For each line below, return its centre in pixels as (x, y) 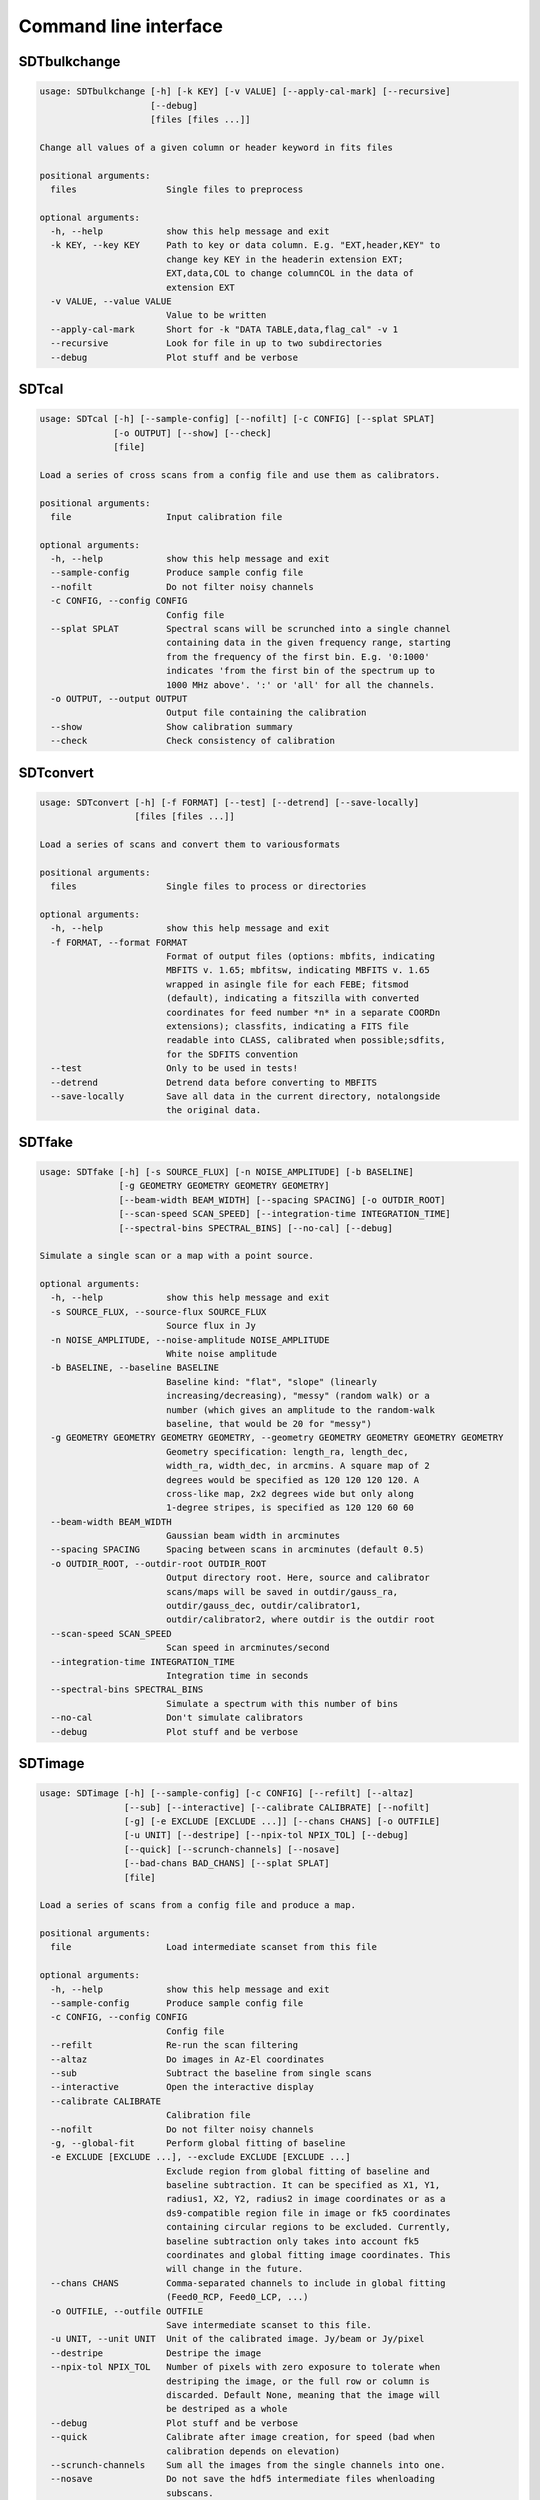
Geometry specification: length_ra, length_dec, (287, 1451)
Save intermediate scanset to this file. (268, 2325)
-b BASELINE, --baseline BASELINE (135, 1368)
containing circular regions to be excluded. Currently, (308, 2227)
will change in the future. (234, 2269)
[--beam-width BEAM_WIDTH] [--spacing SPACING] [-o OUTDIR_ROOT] (282, 1199)
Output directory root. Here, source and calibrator (297, 1578)
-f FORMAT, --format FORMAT (119, 942)
